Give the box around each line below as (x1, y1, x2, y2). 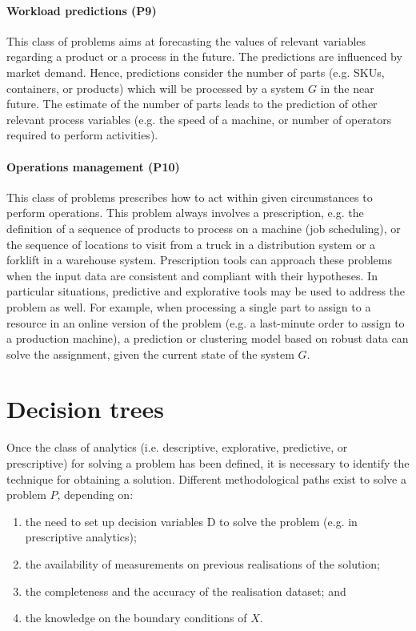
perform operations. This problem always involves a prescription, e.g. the (6, 204, 364, 221)
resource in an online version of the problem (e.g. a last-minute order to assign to (6, 314, 405, 331)
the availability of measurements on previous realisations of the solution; (25, 555, 380, 572)
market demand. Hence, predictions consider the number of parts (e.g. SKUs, (6, 63, 385, 80)
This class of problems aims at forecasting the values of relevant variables (6, 32, 366, 49)
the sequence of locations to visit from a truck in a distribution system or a (6, 235, 376, 252)
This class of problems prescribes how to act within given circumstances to (6, 188, 373, 205)
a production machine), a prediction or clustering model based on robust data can (6, 330, 409, 347)
